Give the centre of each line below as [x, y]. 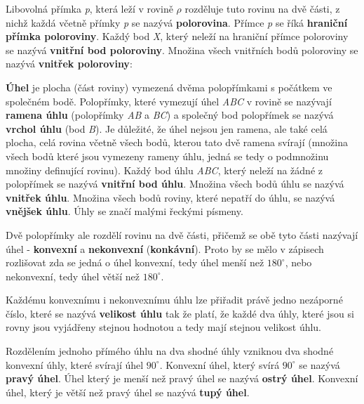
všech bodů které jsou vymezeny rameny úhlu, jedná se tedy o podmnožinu [167, 156]
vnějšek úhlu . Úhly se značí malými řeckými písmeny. [124, 211]
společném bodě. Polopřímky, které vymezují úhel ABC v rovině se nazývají [169, 101]
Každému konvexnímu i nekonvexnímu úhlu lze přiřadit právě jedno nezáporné [174, 300]
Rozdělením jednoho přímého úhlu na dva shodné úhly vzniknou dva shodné [170, 351]
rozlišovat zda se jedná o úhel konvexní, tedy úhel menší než [135, 262]
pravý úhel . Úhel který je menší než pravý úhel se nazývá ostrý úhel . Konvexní [182, 378]
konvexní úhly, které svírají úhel [75, 364]
